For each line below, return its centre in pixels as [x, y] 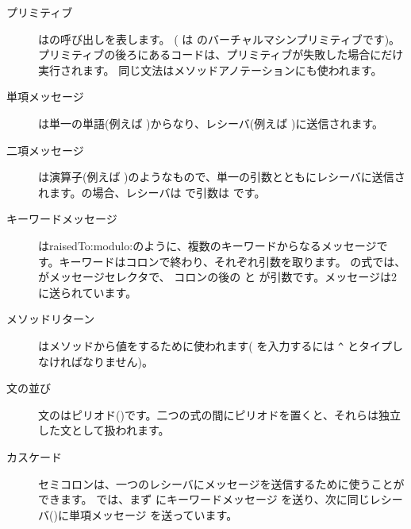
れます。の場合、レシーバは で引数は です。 [152, 192]
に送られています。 [88, 292]
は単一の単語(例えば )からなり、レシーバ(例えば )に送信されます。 [211, 123]
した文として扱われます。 [104, 430]
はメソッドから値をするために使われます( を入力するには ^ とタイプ [215, 345]
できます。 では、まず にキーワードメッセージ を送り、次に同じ [204, 499]
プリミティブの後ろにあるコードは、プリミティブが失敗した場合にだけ [221, 54]
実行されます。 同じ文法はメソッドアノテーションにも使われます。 [210, 70]
